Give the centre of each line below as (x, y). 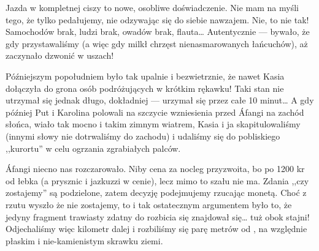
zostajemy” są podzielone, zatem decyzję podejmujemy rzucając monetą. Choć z (156, 193)
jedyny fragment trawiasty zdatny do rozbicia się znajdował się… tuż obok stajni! (158, 216)
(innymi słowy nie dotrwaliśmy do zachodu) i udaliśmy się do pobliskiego (143, 136)
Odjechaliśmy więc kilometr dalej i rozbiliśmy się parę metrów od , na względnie (156, 229)
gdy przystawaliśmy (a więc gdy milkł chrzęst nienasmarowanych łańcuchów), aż (157, 43)
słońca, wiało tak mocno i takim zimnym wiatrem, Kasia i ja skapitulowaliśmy (153, 124)
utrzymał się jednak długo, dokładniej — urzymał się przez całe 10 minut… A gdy (160, 100)
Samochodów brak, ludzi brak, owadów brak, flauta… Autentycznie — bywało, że (158, 32)
